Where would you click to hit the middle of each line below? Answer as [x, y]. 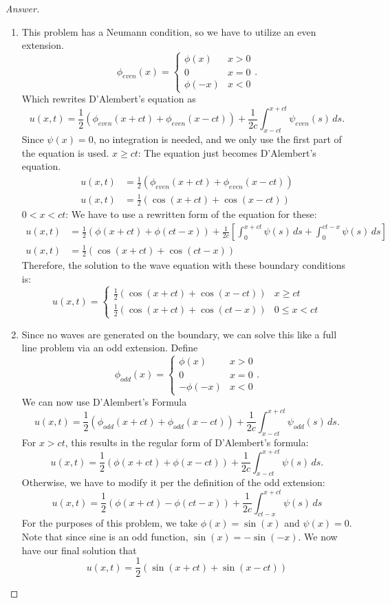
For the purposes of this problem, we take [110, 523]
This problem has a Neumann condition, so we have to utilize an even [169, 31]
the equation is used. [65, 152]
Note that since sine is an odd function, [105, 536]
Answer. [23, 8]
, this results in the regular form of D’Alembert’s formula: [187, 442]
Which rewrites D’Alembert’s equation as [109, 99]
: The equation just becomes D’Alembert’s [227, 152]
